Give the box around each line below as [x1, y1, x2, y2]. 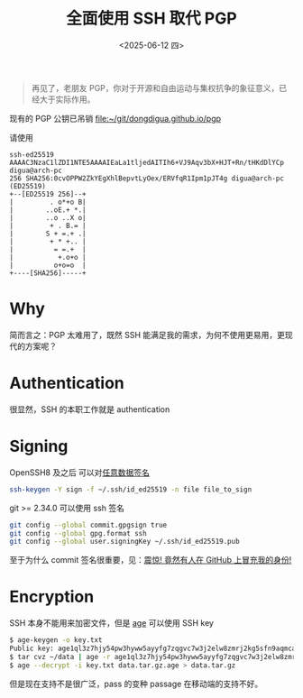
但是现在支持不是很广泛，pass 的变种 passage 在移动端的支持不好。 [9, 678, 263, 689]
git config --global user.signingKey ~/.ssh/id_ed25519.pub [9, 537, 241, 546]
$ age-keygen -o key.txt [9, 636, 103, 645]
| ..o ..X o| [9, 213, 87, 222]
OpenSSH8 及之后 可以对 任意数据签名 [9, 466, 151, 478]
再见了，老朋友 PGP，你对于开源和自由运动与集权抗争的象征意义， [31, 82, 280, 93]
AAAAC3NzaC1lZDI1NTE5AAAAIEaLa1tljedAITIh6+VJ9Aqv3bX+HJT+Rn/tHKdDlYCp [9, 158, 284, 167]
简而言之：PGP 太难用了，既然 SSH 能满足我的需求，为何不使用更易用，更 [9, 329, 286, 340]
